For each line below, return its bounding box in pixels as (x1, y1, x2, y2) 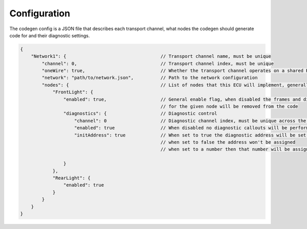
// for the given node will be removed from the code (160, 104, 298, 109)
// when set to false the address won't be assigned (160, 140, 296, 145)
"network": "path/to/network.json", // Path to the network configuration (41, 75, 258, 81)
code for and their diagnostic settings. (9, 32, 90, 38)
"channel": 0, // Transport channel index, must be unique (41, 60, 274, 66)
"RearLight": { (52, 175, 91, 181)
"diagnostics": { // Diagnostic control (63, 110, 217, 117)
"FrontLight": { (52, 89, 94, 95)
